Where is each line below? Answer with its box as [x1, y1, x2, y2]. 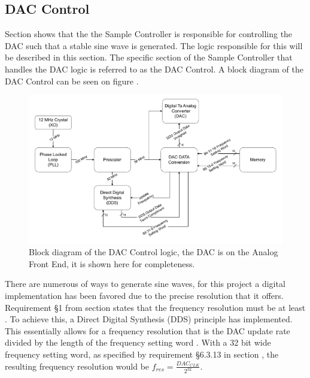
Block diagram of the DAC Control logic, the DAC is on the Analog [29, 246, 278, 258]
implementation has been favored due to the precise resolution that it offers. [5, 289, 284, 301]
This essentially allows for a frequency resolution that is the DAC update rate [5, 324, 290, 337]
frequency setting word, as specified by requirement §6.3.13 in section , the [5, 347, 279, 360]
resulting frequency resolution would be [5, 359, 150, 372]
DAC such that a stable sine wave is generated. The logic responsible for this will [5, 39, 303, 52]
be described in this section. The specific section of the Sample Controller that [5, 51, 293, 63]
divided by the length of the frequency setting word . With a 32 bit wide [5, 336, 271, 349]
